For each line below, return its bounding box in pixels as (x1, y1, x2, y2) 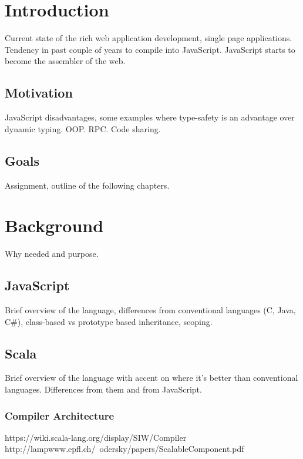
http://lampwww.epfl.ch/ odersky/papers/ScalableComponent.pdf (5, 443, 244, 455)
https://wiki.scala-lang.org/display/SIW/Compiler (5, 431, 187, 443)
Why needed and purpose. (5, 247, 99, 260)
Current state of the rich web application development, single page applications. (5, 32, 292, 44)
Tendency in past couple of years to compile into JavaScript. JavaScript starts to (5, 43, 295, 55)
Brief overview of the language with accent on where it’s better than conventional (5, 371, 298, 384)
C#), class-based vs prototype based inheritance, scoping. (5, 315, 213, 327)
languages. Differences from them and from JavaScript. (5, 383, 202, 395)
